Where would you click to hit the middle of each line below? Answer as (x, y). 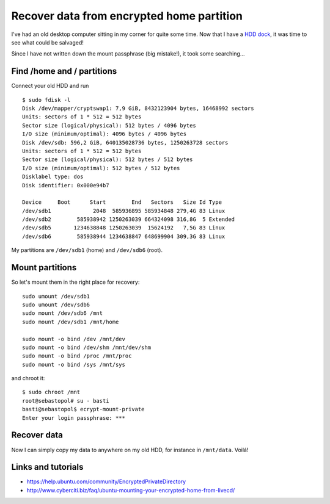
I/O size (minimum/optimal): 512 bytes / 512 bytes (101, 168)
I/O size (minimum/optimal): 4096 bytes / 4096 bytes (104, 134)
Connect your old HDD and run (50, 86)
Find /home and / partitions (64, 71)
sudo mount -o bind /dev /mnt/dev (74, 339)
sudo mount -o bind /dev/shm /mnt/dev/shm (87, 347)
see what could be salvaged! (47, 42)
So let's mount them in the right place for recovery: (75, 282)
